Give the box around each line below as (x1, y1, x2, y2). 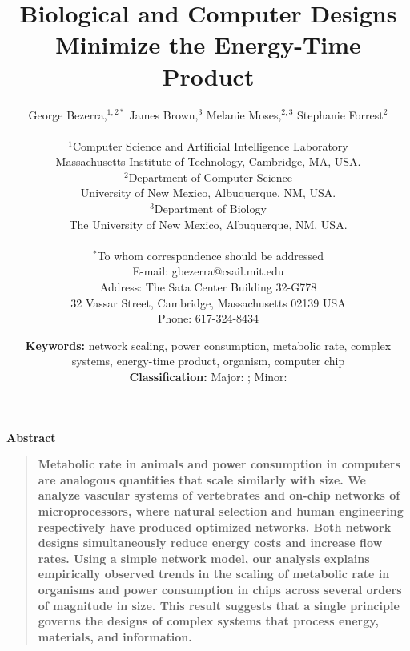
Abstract (6, 428, 56, 445)
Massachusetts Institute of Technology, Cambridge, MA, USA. (55, 153, 361, 170)
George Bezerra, (28, 106, 107, 123)
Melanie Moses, (206, 106, 282, 123)
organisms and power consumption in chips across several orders (38, 581, 402, 597)
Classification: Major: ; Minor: (129, 368, 287, 384)
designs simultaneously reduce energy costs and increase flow (38, 534, 383, 551)
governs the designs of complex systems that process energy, (38, 613, 379, 629)
